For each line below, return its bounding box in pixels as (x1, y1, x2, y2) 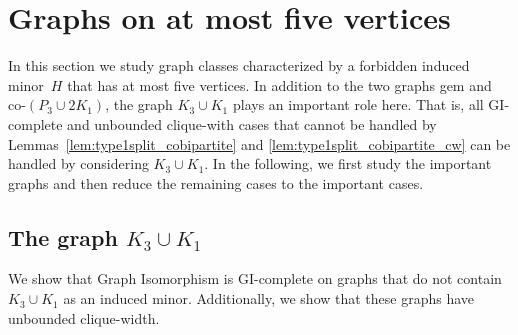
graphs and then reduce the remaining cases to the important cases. (8, 172, 424, 193)
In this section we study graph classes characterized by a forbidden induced (8, 55, 470, 76)
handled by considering (8, 153, 149, 174)
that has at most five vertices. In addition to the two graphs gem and (67, 74, 492, 95)
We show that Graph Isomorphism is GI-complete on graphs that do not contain (8, 268, 502, 289)
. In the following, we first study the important (204, 153, 492, 174)
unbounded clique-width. (8, 307, 160, 328)
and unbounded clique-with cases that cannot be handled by (67, 113, 437, 134)
